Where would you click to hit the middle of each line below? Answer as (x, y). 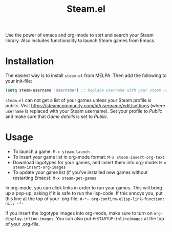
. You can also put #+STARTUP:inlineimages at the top (109, 218)
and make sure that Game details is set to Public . (57, 117)
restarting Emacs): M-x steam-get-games (55, 178)
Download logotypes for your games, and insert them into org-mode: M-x (89, 162)
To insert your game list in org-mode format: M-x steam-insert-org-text (89, 157)
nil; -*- (15, 203)
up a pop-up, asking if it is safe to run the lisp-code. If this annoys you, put (84, 193)
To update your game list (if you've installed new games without (80, 172)
